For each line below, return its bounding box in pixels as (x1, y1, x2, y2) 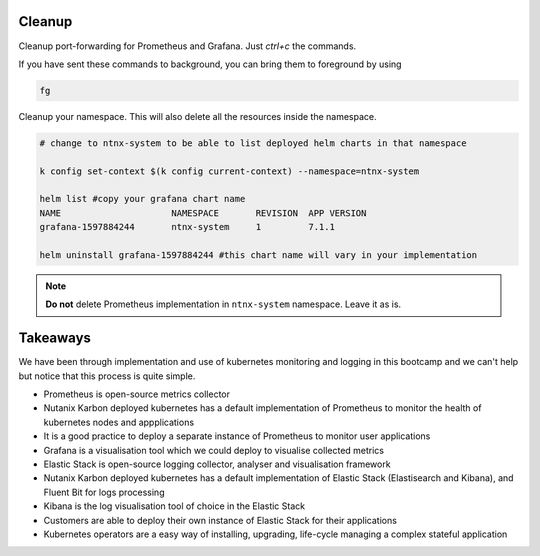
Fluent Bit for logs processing (43, 486, 165, 498)
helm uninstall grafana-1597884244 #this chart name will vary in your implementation (39, 249, 478, 260)
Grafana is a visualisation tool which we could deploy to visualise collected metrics (43, 444, 385, 456)
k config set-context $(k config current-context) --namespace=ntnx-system (39, 165, 420, 177)
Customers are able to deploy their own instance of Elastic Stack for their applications (43, 514, 397, 526)
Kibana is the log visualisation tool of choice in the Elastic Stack (43, 500, 305, 512)
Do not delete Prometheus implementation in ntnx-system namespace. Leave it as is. (45, 298, 402, 310)
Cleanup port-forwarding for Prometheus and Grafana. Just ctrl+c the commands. (18, 40, 357, 52)
